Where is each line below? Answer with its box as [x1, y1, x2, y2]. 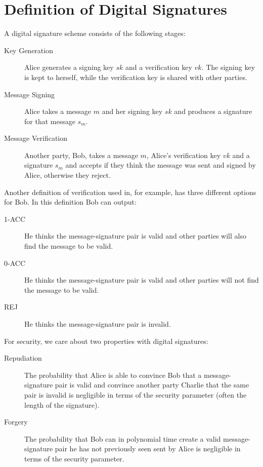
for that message [24, 115, 75, 126]
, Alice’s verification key [146, 149, 221, 160]
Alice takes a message [24, 106, 92, 116]
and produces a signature [174, 106, 252, 116]
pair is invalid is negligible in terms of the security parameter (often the [24, 389, 247, 400]
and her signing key [102, 106, 163, 116]
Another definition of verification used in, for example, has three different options [4, 186, 256, 197]
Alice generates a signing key [24, 62, 114, 72]
